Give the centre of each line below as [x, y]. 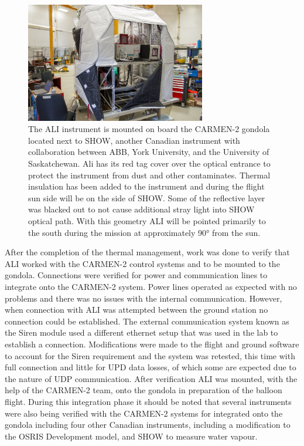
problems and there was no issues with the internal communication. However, [144, 298]
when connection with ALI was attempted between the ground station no [136, 310]
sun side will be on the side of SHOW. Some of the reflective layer [147, 197]
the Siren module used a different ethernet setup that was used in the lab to [141, 332]
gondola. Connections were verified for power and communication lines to [136, 275]
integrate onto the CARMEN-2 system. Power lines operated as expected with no [151, 286]
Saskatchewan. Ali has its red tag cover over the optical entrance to [149, 163]
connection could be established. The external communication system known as [147, 321]
